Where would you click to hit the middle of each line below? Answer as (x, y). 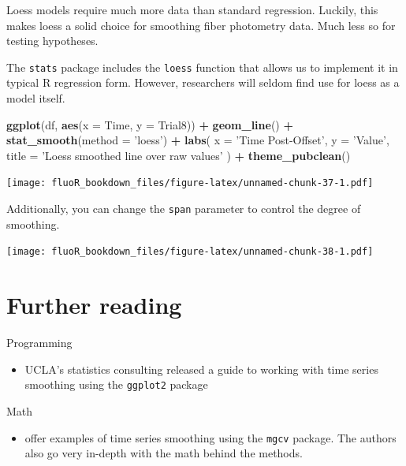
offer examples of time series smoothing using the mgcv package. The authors (210, 437)
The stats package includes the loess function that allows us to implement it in (202, 67)
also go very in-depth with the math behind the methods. (164, 453)
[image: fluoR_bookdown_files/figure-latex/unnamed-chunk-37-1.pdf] (190, 183)
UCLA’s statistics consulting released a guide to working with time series (201, 369)
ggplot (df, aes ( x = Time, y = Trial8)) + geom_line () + (150, 124)
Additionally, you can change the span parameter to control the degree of (184, 209)
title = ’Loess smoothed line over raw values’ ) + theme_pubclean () (179, 155)
